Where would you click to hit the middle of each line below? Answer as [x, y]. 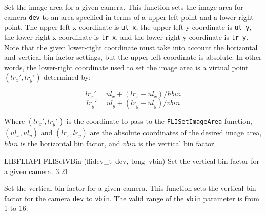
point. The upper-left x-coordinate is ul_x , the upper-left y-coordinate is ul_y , [128, 27]
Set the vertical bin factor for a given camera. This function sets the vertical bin [130, 188]
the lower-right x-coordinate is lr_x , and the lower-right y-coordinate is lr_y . [126, 37]
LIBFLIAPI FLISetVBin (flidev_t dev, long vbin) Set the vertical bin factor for [132, 160]
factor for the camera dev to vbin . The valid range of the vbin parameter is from [132, 198]
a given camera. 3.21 [36, 171]
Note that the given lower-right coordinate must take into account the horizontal [131, 47]
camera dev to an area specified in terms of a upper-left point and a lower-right [129, 17]
